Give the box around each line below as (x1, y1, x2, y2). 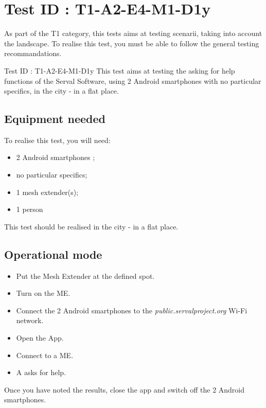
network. (16, 315, 44, 326)
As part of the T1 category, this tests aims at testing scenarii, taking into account (4, 28, 262, 39)
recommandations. (4, 48, 62, 59)
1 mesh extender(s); (16, 186, 79, 197)
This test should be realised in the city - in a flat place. (4, 221, 179, 232)
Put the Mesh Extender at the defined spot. (16, 270, 155, 281)
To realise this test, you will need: (4, 134, 111, 145)
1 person (16, 204, 43, 215)
